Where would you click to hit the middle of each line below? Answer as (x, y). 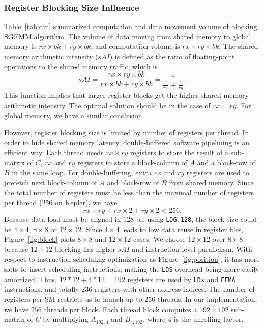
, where (154, 319)
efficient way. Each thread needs (54, 152)
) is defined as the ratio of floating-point (172, 56)
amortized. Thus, (31, 279)
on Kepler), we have (86, 202)
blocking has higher (85, 249)
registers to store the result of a (179, 152)
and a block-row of (226, 162)
